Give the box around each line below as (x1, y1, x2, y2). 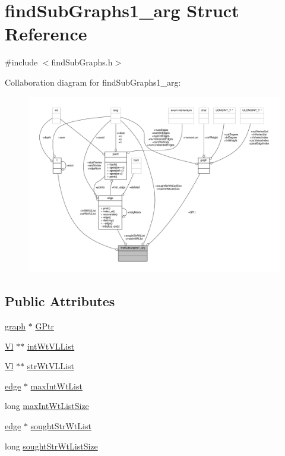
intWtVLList (27, 339, 75, 352)
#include (5, 56, 38, 68)
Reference (5, 21, 87, 46)
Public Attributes (5, 292, 115, 310)
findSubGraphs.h (51, 56, 113, 68)
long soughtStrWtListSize (5, 439, 98, 452)
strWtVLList (27, 360, 74, 372)
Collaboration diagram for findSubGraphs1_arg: (5, 76, 181, 88)
